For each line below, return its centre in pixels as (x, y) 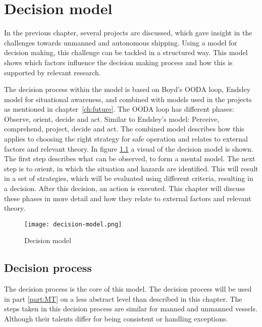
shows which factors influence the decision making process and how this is (118, 62)
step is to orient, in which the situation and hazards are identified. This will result (131, 168)
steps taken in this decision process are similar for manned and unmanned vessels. (131, 309)
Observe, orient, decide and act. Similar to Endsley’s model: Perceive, (112, 119)
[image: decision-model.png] (73, 224)
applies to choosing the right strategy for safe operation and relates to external (126, 139)
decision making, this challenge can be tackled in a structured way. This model (126, 52)
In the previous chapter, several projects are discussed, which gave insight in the (128, 33)
